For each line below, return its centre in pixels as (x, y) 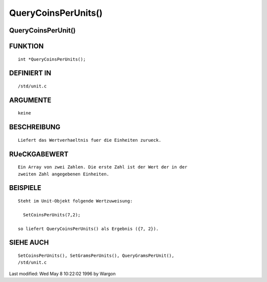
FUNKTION (26, 46)
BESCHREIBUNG (35, 127)
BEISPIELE (25, 188)
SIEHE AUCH (29, 243)
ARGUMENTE (30, 100)
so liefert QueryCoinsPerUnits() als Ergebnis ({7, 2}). (89, 229)
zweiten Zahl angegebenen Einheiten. (64, 174)
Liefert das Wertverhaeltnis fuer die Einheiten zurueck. (90, 140)
